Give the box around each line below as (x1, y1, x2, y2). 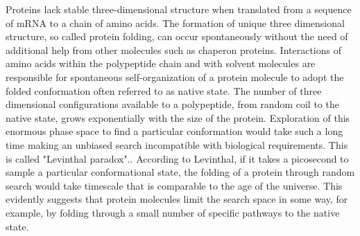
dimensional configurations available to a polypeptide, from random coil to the (6, 97, 339, 111)
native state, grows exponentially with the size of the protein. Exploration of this (6, 110, 350, 125)
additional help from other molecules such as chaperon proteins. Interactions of (6, 42, 341, 57)
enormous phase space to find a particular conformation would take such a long (6, 124, 343, 138)
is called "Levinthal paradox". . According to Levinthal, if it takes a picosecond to (6, 151, 349, 165)
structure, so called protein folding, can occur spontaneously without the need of (6, 29, 348, 44)
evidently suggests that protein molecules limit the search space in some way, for (6, 192, 348, 206)
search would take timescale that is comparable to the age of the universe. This (6, 178, 343, 192)
